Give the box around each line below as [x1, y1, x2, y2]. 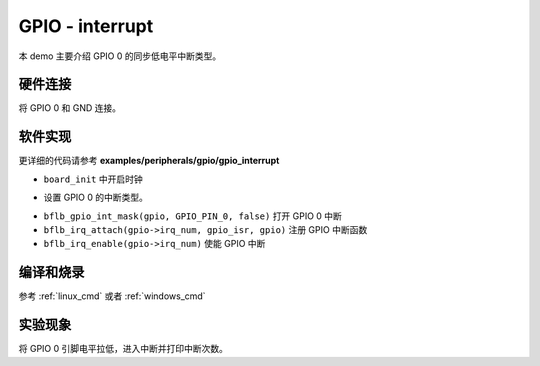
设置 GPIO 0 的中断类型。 [43, 191, 149, 204]
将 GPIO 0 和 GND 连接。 [18, 102, 122, 114]
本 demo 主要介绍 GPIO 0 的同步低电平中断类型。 [18, 50, 222, 62]
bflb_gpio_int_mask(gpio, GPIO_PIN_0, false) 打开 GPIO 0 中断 [43, 210, 342, 222]
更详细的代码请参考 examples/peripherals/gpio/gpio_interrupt [18, 155, 280, 167]
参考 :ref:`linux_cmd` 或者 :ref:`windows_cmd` [18, 290, 206, 302]
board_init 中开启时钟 [43, 173, 144, 185]
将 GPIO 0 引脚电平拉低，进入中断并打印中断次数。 [18, 343, 229, 355]
